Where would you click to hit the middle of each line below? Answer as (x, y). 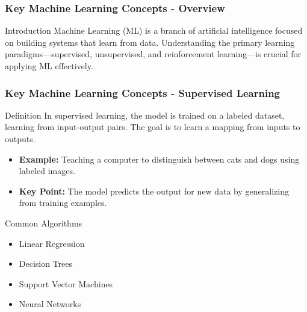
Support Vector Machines (66, 283)
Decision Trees (46, 264)
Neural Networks (50, 304)
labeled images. (47, 171)
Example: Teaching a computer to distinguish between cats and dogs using (159, 159)
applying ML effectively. (49, 66)
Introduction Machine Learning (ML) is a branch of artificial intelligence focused (154, 30)
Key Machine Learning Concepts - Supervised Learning (143, 92)
